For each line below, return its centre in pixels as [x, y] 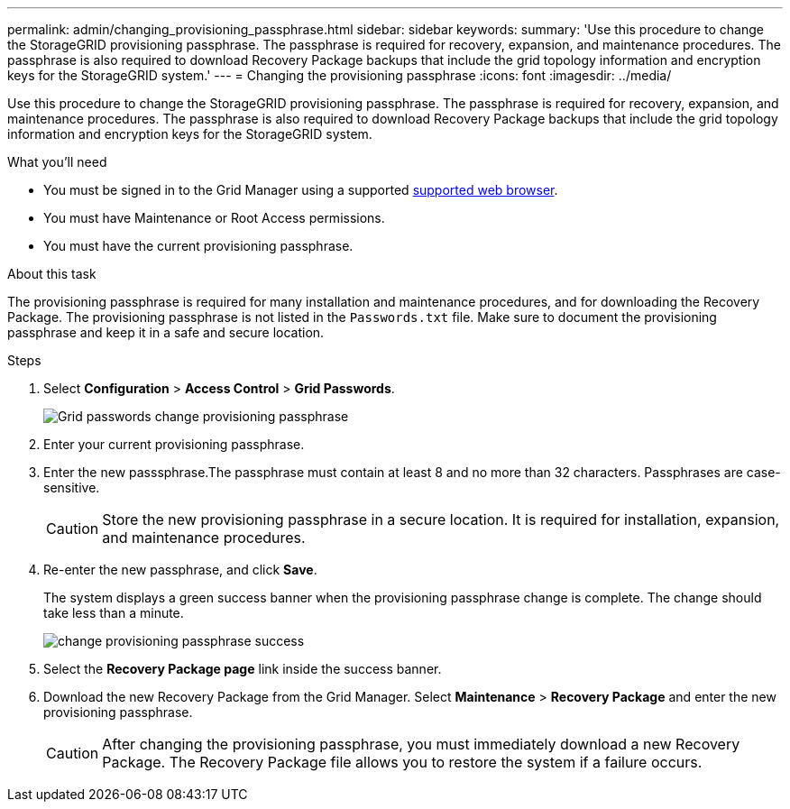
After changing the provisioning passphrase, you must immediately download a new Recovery [421, 744]
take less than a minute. [114, 613]
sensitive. [72, 487]
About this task [52, 274]
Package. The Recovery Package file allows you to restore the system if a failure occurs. [402, 762]
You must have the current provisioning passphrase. [198, 246]
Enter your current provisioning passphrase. [174, 444]
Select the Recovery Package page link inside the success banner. [243, 669]
